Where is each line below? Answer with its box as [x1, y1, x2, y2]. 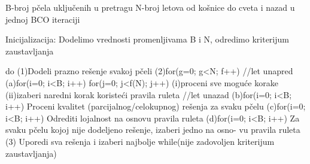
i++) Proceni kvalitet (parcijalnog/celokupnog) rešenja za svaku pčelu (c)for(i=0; [5, 100, 306, 113]
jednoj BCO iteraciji [5, 13, 80, 25]
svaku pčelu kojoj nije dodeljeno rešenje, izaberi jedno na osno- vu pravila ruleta [5, 123, 300, 136]
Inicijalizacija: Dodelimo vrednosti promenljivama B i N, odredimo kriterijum [5, 33, 289, 45]
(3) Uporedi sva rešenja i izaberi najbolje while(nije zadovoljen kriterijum [5, 135, 275, 147]
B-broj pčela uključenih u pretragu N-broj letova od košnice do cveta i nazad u [5, 1, 295, 13]
